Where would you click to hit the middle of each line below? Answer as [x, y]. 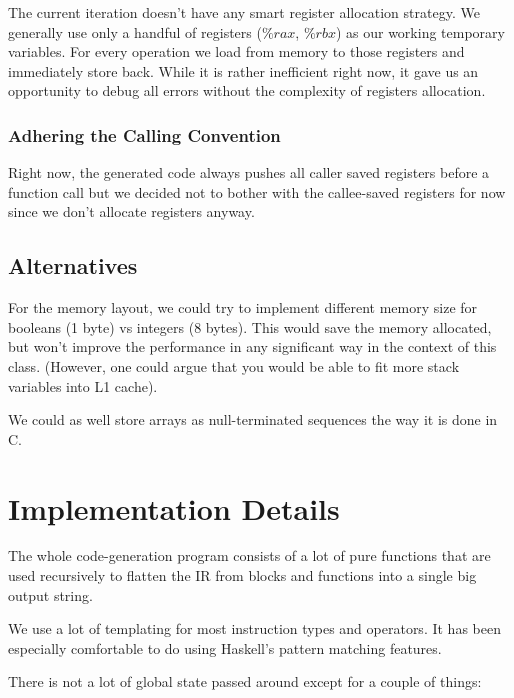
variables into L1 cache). [83, 385]
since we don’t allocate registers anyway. [131, 211]
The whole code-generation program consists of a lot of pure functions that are [249, 555]
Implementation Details [174, 507]
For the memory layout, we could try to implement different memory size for [243, 307]
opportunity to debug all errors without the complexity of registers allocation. [247, 90]
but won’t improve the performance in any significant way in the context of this [252, 346]
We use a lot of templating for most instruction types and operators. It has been [254, 628]
